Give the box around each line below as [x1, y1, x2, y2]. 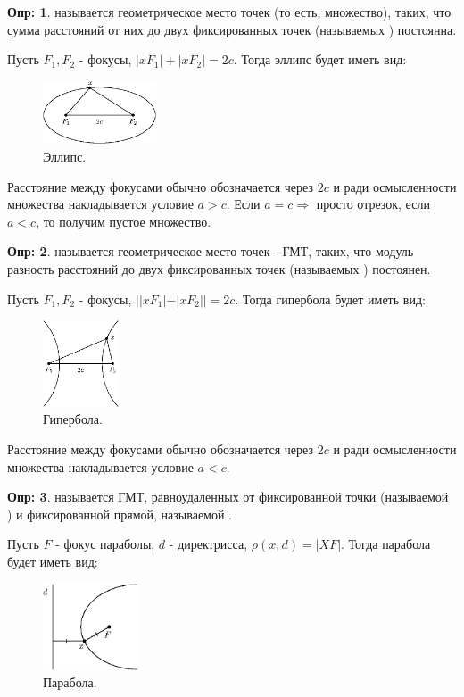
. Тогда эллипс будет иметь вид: [233, 50, 407, 69]
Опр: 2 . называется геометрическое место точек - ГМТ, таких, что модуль [7, 242, 414, 261]
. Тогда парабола [341, 535, 431, 553]
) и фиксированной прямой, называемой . [7, 504, 233, 523]
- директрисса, [169, 535, 248, 553]
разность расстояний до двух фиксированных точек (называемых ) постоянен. [7, 260, 431, 278]
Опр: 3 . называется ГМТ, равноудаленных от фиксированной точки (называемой [7, 487, 449, 506]
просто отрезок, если [316, 195, 430, 213]
